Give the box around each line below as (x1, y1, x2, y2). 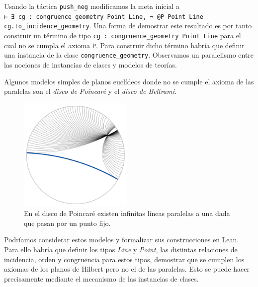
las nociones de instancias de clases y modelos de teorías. (4, 59, 177, 70)
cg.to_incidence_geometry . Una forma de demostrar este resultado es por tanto (4, 20, 252, 31)
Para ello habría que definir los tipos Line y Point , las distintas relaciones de (4, 244, 238, 254)
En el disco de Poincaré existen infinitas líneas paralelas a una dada (24, 208, 230, 218)
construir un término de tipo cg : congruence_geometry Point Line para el (4, 30, 241, 40)
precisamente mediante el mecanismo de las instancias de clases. (4, 273, 199, 284)
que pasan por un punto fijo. (24, 217, 111, 228)
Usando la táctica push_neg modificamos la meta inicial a (4, 1, 179, 11)
